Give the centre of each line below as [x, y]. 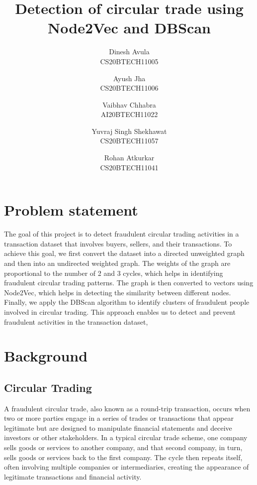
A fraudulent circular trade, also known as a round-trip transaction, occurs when [127, 408]
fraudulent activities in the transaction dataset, [76, 321]
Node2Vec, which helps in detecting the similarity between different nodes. [118, 292]
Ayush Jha [129, 78]
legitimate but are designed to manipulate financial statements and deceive [118, 427]
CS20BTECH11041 [129, 167]
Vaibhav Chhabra [129, 104]
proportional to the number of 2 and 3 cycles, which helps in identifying [114, 273]
